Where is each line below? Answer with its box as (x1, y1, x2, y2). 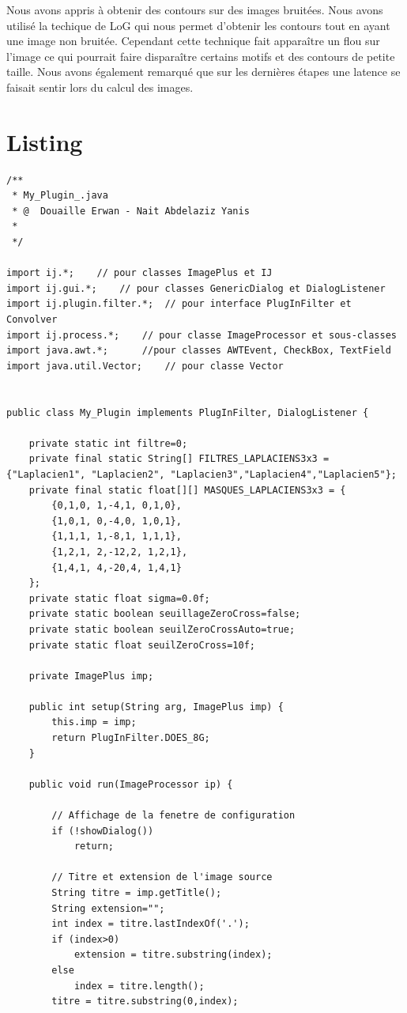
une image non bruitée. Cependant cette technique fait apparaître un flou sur (6, 32, 380, 49)
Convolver (6, 314, 58, 326)
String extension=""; (51, 902, 165, 914)
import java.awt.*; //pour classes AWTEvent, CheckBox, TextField (6, 345, 391, 357)
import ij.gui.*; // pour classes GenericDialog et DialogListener (6, 282, 386, 294)
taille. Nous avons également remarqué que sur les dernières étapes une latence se (6, 63, 401, 80)
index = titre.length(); (73, 980, 205, 992)
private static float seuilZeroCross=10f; (28, 639, 255, 651)
